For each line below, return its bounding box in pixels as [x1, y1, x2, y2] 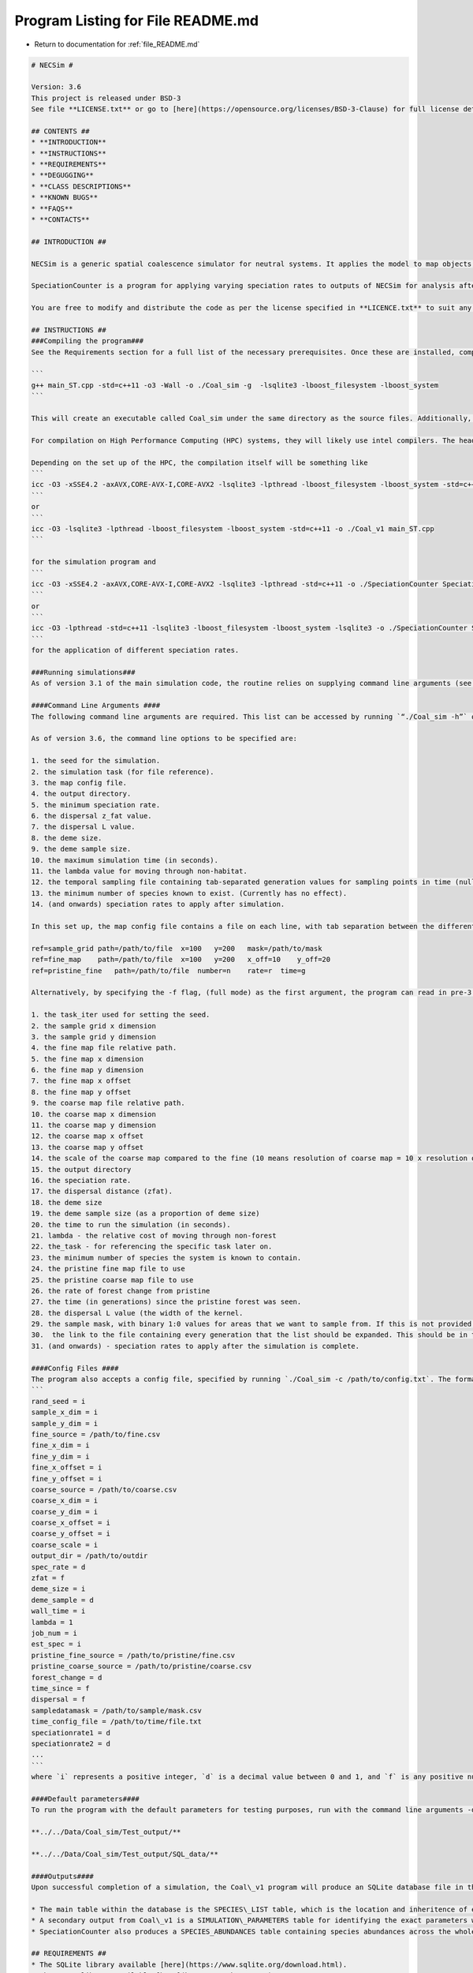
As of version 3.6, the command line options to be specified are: [31, 734, 298, 743]
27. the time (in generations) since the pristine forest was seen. [31, 1297, 302, 1306]
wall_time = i [31, 1607, 86, 1615]
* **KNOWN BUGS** [31, 193, 99, 202]
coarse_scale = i [31, 1540, 99, 1549]
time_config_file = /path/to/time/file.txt [31, 1717, 203, 1726]
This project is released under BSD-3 [31, 93, 181, 103]
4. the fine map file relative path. [31, 1043, 177, 1053]
